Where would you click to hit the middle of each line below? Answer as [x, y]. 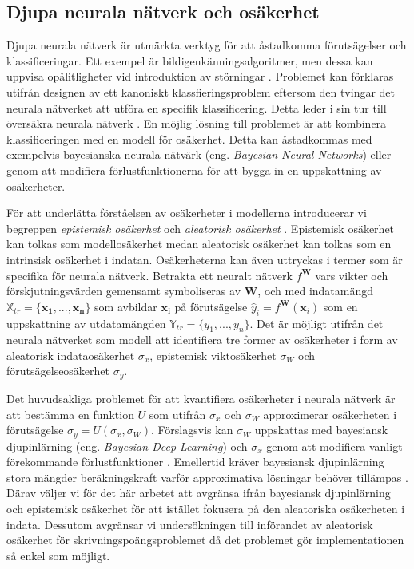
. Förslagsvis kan [192, 430]
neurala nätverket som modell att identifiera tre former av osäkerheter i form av [202, 340]
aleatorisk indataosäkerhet [71, 355]
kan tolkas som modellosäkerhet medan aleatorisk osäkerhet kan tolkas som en [199, 244]
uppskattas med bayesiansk [321, 430]
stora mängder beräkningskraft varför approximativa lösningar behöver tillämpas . [207, 477]
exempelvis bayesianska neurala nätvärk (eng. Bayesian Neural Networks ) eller [199, 154]
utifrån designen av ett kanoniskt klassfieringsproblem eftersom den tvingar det [201, 91]
